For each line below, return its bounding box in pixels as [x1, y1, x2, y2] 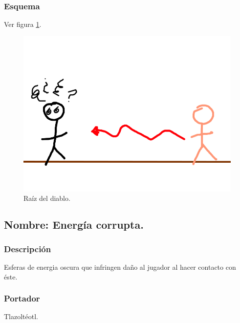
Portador [4, 292, 40, 304]
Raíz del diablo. [23, 193, 70, 203]
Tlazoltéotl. [4, 311, 38, 322]
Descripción [4, 242, 51, 255]
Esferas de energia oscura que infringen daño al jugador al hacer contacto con [4, 262, 236, 272]
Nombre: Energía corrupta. [4, 217, 144, 232]
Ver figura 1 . [4, 19, 42, 29]
